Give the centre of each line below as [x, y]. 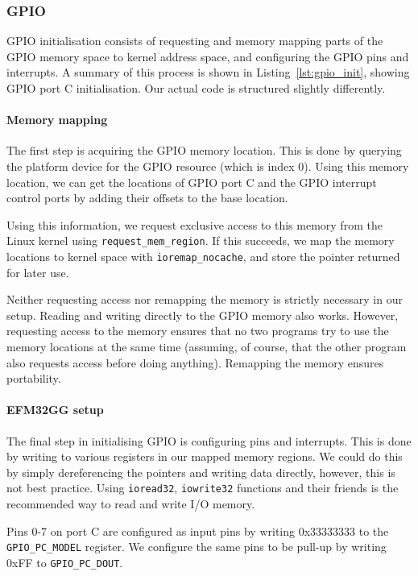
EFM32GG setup [55, 410]
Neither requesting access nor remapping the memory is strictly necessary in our [205, 299]
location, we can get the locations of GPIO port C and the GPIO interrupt [192, 182]
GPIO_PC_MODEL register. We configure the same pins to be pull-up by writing [197, 547]
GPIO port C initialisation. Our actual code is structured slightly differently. [196, 88]
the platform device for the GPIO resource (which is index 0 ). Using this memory [208, 166]
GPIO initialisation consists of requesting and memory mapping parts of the [195, 41]
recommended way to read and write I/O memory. [131, 504]
